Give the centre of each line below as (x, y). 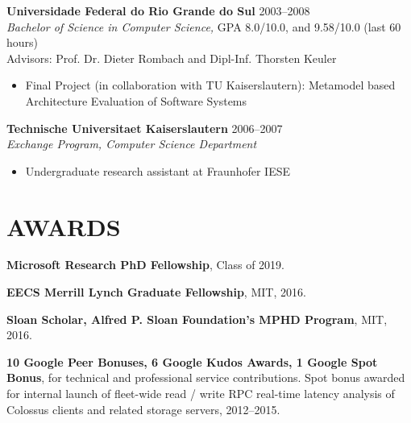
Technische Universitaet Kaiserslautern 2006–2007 (145, 128)
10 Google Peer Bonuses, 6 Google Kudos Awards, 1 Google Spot (192, 361)
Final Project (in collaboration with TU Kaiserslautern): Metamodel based (210, 85)
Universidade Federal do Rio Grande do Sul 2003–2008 (158, 10)
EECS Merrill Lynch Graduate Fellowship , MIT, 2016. (156, 292)
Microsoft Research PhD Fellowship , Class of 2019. (146, 265)
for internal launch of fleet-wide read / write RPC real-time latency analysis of (201, 394)
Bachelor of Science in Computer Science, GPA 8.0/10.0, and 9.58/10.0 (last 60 (204, 26)
